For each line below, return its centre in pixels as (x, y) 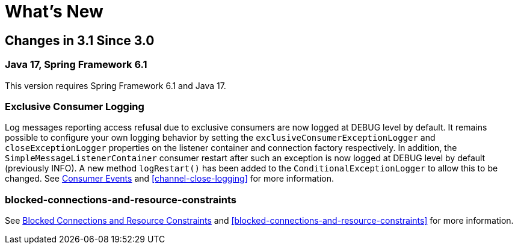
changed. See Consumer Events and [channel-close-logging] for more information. (169, 179)
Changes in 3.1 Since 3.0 (80, 40)
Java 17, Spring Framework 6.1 (76, 65)
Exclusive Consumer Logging (75, 106)
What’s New (54, 11)
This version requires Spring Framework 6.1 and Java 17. (116, 85)
